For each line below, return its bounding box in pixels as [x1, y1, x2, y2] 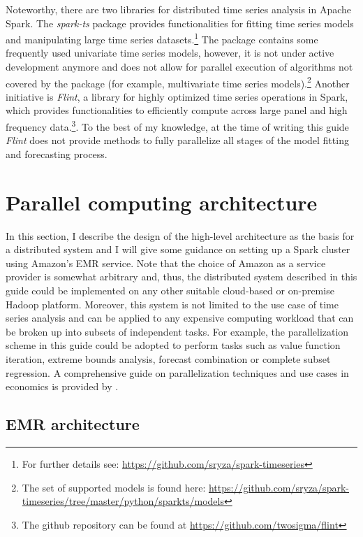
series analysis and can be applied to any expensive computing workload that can [6, 310, 354, 325]
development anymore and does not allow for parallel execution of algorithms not [6, 59, 353, 74]
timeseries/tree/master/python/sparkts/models [22, 494, 224, 508]
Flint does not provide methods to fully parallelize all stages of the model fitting [6, 133, 349, 148]
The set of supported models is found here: [22, 480, 206, 494]
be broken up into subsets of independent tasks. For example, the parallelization [6, 324, 349, 338]
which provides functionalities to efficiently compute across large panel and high [6, 103, 348, 117]
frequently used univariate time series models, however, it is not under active [6, 45, 334, 60]
